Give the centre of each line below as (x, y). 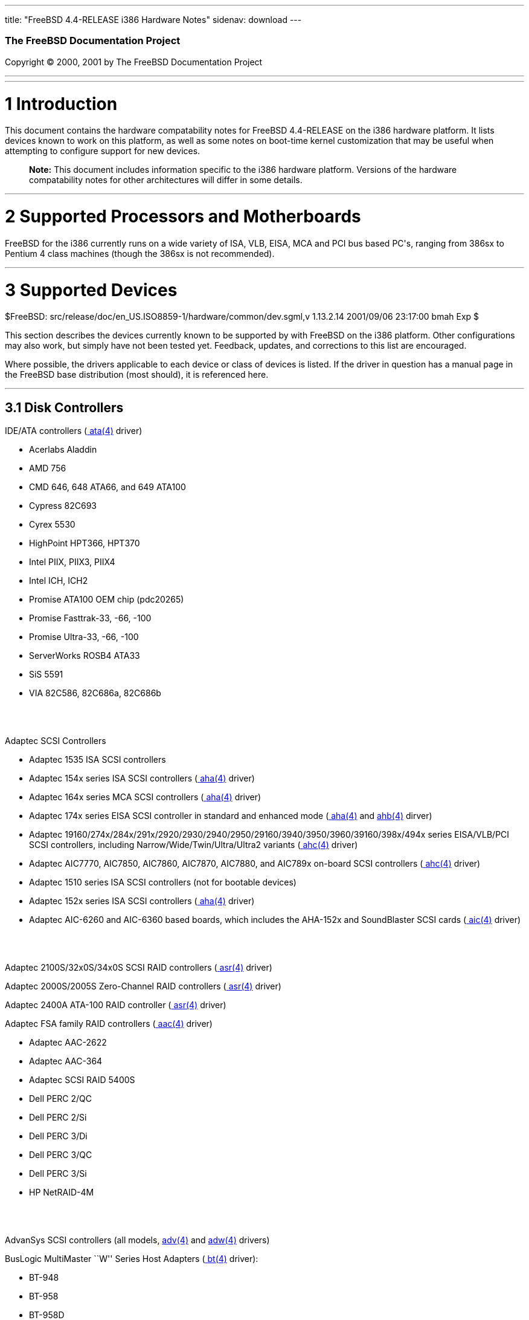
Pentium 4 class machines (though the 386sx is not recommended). (140, 253)
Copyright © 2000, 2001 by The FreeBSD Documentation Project (134, 62)
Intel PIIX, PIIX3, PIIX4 (72, 562)
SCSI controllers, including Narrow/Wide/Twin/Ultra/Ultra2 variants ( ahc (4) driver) (194, 845)
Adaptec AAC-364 (66, 1061)
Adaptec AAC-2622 (68, 1043)
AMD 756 (48, 468)
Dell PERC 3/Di (58, 1136)
